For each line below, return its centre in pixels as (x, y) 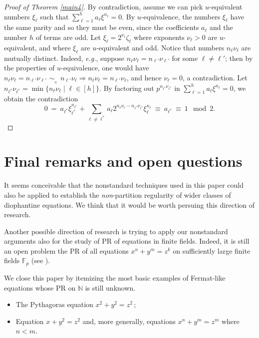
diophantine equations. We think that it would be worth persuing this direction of (129, 204)
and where (55, 47)
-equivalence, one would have (105, 68)
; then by (239, 58)
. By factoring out (127, 88)
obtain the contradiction (41, 99)
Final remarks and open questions (123, 161)
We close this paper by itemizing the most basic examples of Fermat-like (115, 277)
